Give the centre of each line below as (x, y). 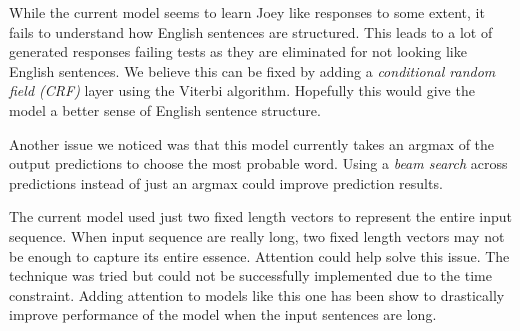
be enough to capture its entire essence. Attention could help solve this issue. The (259, 255)
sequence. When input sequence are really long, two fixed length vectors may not (257, 235)
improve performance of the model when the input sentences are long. (223, 314)
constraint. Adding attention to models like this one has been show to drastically (257, 294)
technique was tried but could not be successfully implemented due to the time (250, 275)
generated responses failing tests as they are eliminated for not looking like (238, 51)
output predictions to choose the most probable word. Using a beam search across (258, 163)
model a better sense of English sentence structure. (165, 109)
